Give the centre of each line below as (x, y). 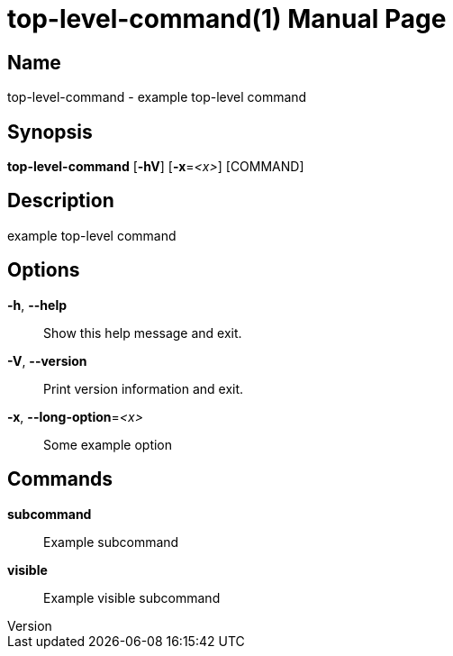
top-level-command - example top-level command (157, 97)
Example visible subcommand (132, 597)
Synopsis (50, 132)
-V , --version (47, 360)
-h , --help (37, 305)
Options (44, 270)
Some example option (108, 444)
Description (61, 201)
